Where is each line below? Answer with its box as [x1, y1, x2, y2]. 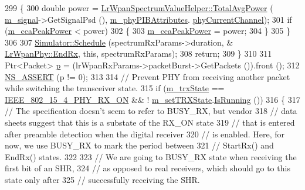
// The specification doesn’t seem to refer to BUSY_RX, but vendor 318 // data [5, 105, 297, 117]
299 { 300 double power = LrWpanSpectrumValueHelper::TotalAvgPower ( [5, 2, 273, 13]
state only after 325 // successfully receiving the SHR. [5, 173, 200, 185]
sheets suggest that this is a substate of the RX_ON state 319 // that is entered [5, 116, 295, 128]
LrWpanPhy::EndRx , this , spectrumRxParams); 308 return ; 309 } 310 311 [5, 47, 272, 60]
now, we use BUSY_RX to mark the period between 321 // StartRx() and [5, 139, 274, 151]
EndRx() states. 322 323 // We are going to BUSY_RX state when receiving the [5, 150, 297, 163]
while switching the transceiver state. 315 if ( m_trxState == [5, 82, 225, 94]
